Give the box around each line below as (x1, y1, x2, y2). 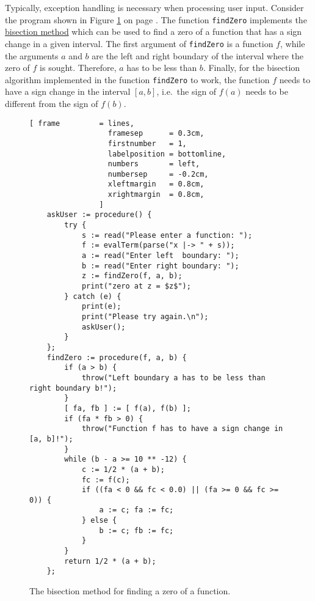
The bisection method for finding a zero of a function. (29, 584, 231, 597)
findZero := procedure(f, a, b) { (46, 353, 187, 362)
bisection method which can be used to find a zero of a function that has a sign (5, 25, 302, 38)
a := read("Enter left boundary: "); (81, 251, 239, 260)
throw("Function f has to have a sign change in (81, 424, 283, 433)
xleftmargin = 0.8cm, (107, 180, 205, 189)
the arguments (5, 49, 59, 62)
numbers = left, (107, 160, 200, 169)
